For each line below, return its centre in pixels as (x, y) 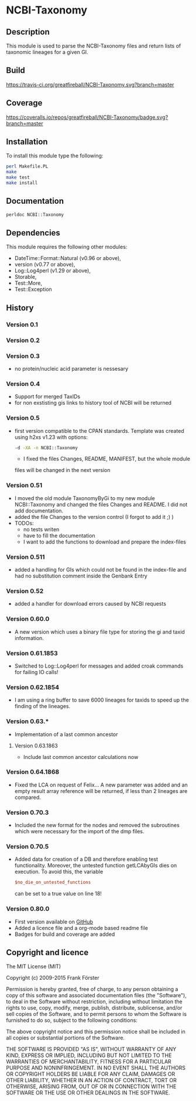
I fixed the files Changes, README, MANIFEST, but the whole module (106, 459)
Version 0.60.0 (28, 619)
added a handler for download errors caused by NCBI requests (90, 604)
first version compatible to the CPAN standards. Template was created (99, 430)
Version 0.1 (22, 324)
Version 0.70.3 (27, 812)
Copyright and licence (47, 952)
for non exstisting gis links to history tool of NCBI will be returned (93, 403)
